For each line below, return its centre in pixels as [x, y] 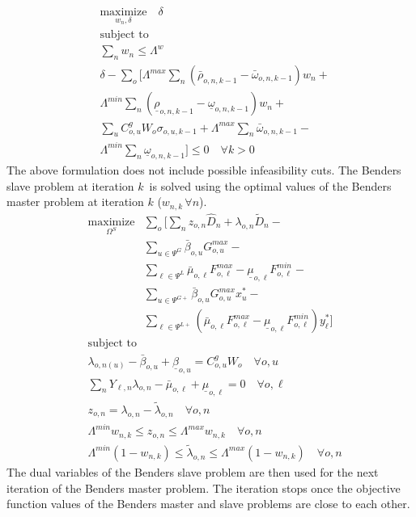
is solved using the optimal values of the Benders [270, 185]
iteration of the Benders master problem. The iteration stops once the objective [204, 488]
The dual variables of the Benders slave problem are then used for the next [193, 471]
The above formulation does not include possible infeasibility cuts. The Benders [204, 169]
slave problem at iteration [70, 185]
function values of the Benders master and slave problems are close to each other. [208, 504]
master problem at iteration [75, 202]
